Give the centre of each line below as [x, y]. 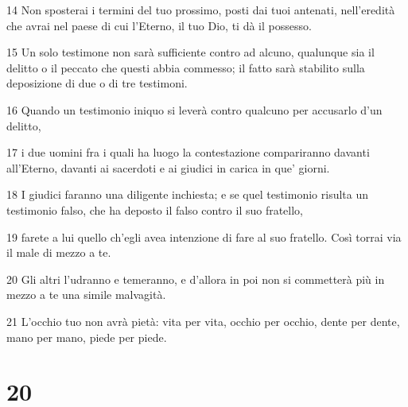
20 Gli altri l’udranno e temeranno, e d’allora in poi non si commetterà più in [196, 279]
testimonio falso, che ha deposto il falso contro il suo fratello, [155, 209]
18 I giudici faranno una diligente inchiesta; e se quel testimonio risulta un [188, 194]
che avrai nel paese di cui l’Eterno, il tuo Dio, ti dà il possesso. [159, 25]
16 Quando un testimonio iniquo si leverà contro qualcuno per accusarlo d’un [194, 109]
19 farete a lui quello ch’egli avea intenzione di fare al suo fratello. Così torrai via [204, 236]
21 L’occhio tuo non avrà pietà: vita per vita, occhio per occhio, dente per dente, [203, 321]
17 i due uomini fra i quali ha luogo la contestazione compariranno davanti [188, 152]
